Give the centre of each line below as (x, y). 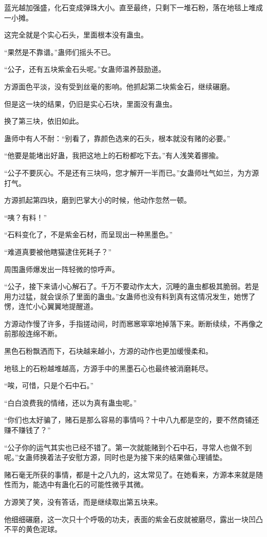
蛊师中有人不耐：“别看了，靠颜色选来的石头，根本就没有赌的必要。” (117, 138)
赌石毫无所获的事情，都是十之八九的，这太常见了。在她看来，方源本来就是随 (133, 474)
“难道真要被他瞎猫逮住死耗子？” (58, 251)
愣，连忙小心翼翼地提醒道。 (51, 306)
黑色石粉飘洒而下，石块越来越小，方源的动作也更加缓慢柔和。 (108, 351)
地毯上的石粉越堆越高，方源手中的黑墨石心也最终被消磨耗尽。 (108, 368)
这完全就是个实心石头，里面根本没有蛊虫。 (76, 35)
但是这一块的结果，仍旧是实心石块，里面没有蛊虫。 (90, 103)
